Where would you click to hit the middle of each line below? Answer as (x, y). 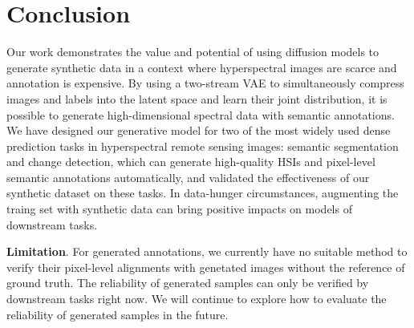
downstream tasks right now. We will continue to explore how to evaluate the (197, 299)
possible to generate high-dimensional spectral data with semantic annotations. (201, 114)
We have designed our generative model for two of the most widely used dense (199, 130)
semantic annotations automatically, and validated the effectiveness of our (188, 177)
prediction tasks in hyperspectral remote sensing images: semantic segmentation (203, 146)
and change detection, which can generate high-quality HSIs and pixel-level (191, 162)
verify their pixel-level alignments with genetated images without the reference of (206, 267)
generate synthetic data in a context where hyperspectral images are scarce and (202, 67)
